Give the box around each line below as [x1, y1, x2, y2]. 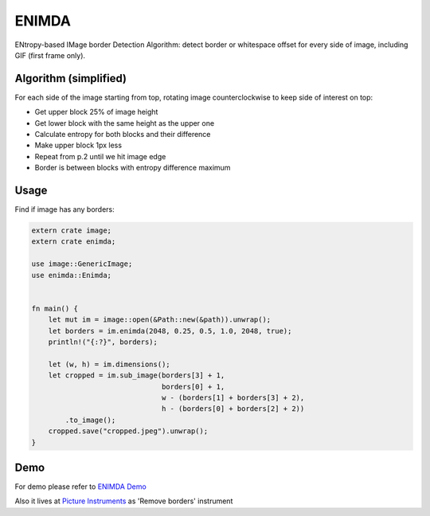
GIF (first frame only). [14, 50, 86, 60]
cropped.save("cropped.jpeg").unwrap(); [48, 427, 209, 436]
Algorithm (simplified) [14, 72, 127, 85]
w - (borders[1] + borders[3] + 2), [161, 393, 305, 402]
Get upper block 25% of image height [34, 107, 158, 117]
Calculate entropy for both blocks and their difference [34, 130, 211, 139]
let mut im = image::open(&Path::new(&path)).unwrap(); [48, 315, 272, 324]
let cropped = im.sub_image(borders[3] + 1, [48, 371, 225, 380]
